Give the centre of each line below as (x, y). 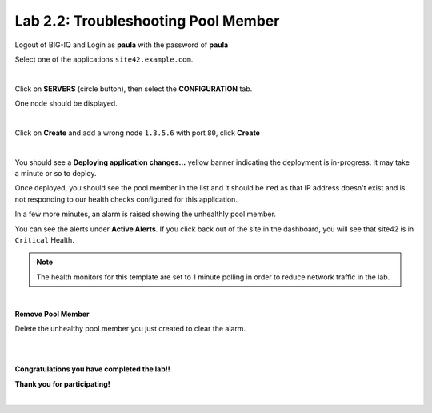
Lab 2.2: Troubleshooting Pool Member (147, 21)
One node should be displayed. (66, 103)
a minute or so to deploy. (56, 174)
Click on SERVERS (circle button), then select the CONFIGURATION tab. (134, 89)
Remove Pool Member (52, 314)
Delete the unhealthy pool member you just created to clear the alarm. (130, 328)
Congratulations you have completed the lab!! (93, 369)
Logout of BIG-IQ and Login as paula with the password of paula (122, 45)
